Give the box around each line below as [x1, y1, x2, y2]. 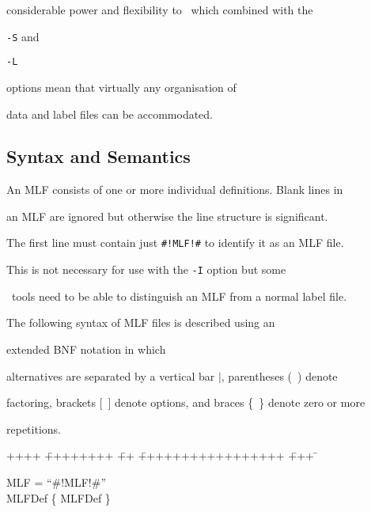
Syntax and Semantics [6, 144, 191, 169]
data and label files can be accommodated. [6, 105, 214, 122]
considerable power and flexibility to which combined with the [6, 2, 313, 17]
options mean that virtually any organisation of [6, 78, 237, 95]
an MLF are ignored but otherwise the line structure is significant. [6, 207, 328, 224]
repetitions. [6, 420, 61, 437]
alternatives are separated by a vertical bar [6, 367, 215, 384]
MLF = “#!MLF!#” [6, 473, 106, 490]
